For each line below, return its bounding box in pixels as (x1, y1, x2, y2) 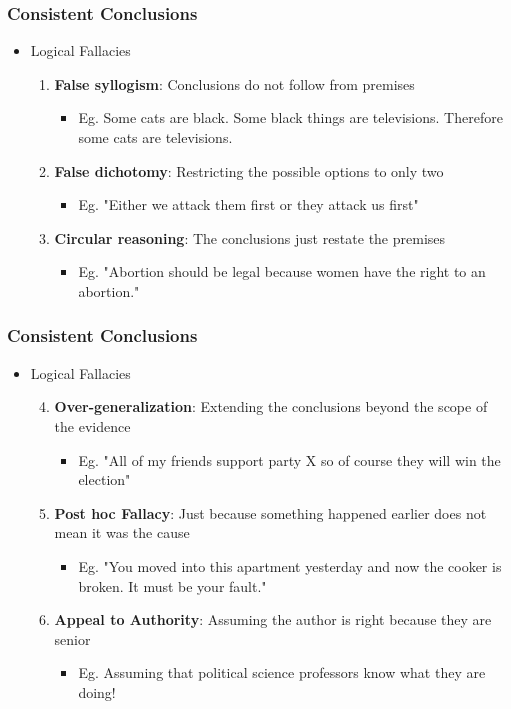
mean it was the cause (54, 522, 190, 543)
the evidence (54, 415, 131, 436)
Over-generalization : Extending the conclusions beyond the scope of (54, 396, 488, 417)
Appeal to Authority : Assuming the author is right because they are (54, 609, 492, 630)
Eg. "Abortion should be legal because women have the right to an (78, 261, 486, 282)
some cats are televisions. (78, 127, 233, 147)
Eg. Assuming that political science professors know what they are (78, 662, 486, 683)
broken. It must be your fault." (78, 575, 267, 596)
